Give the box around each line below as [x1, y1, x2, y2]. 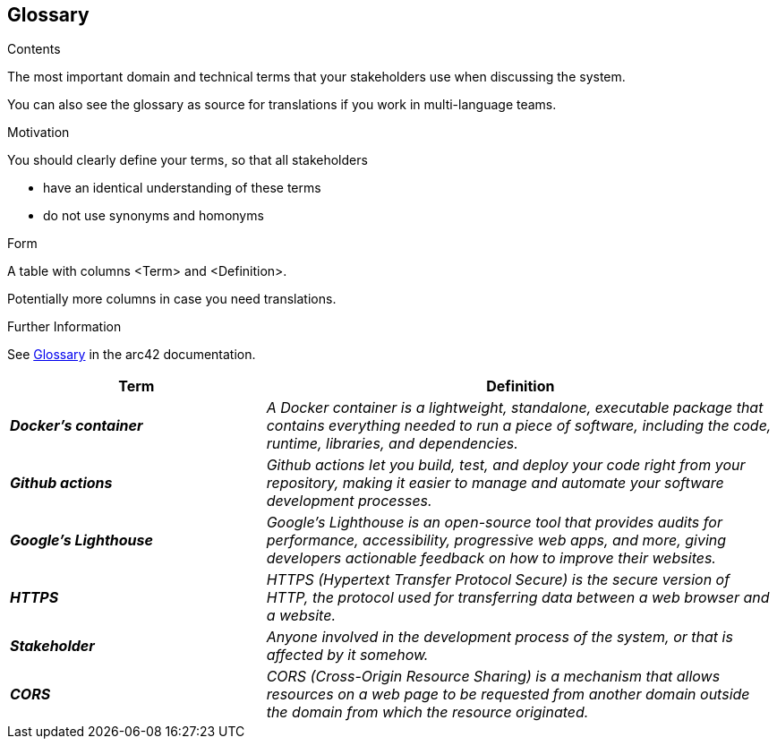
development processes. [266, 492, 432, 510]
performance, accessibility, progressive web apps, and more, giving [266, 531, 727, 550]
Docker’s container [10, 416, 143, 435]
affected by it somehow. [266, 646, 429, 665]
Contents [7, 41, 61, 57]
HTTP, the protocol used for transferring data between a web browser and [266, 588, 770, 607]
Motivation [7, 124, 70, 141]
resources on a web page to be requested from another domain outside [266, 685, 750, 704]
